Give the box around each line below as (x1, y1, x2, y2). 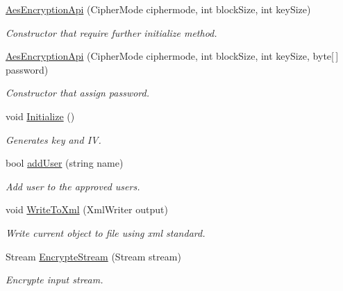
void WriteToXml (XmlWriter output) (6, 202, 168, 217)
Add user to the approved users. (6, 178, 140, 193)
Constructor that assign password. (6, 85, 149, 100)
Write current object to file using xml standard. (6, 225, 206, 240)
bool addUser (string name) (6, 156, 124, 170)
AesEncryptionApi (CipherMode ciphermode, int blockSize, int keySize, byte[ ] (6, 49, 339, 63)
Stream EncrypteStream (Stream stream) (6, 249, 181, 263)
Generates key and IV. (6, 132, 101, 147)
